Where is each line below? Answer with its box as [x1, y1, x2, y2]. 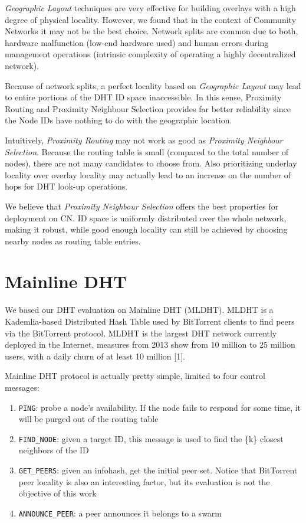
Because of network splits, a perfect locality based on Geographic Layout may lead [5, 79, 301, 91]
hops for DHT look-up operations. [5, 180, 128, 192]
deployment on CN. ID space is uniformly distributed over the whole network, [5, 211, 287, 224]
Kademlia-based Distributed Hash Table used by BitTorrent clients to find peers [5, 315, 295, 327]
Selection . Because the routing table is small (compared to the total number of [5, 145, 289, 158]
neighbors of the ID [18, 444, 89, 456]
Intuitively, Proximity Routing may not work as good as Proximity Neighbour [5, 133, 283, 146]
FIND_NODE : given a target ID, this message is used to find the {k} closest [18, 432, 284, 444]
